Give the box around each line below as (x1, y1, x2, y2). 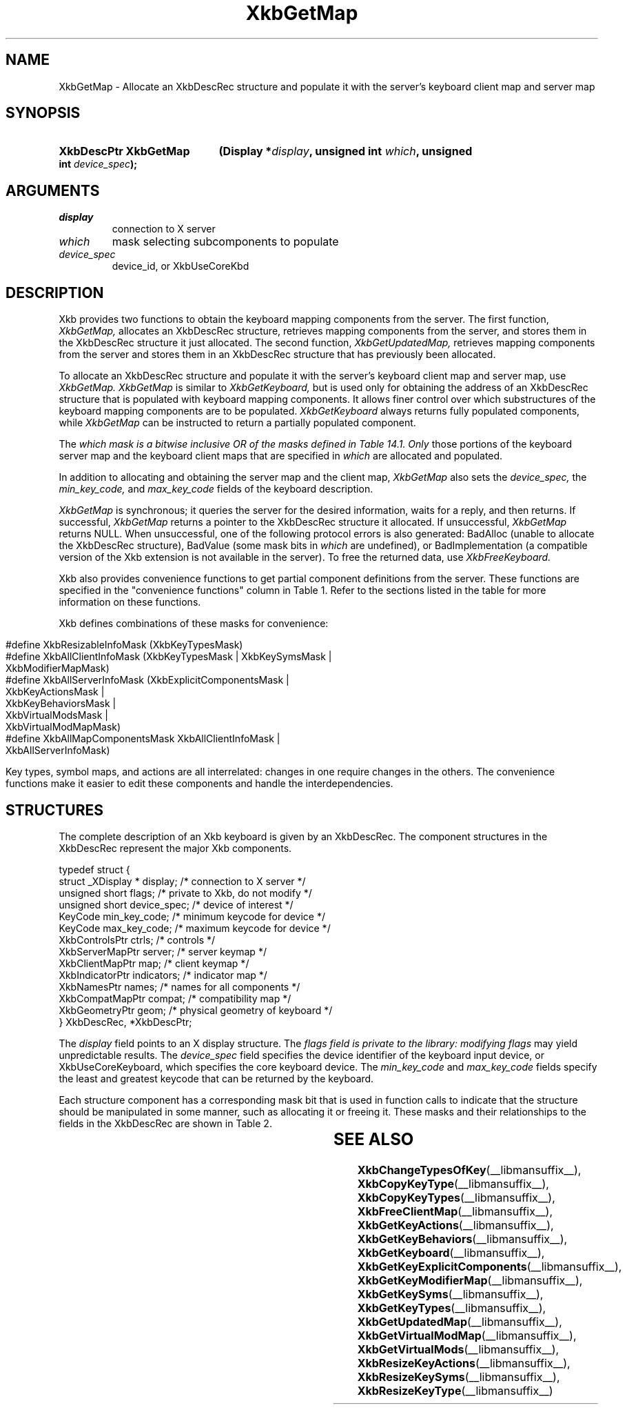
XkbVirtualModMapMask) (6, 721, 121, 733)
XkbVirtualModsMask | (6, 709, 108, 722)
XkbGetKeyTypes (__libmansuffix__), (357, 1300, 546, 1315)
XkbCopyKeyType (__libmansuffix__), (357, 1176, 549, 1191)
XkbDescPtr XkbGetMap (59, 144, 190, 159)
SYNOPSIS (6, 104, 81, 122)
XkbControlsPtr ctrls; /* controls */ (59, 933, 216, 946)
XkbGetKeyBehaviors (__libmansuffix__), (357, 1231, 568, 1246)
